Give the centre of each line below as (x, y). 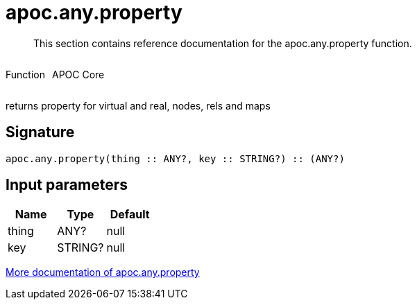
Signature (40, 132)
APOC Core (78, 74)
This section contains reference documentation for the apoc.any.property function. (223, 43)
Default (130, 215)
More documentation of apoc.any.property (103, 272)
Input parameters (67, 185)
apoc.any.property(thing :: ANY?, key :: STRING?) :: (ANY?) (175, 158)
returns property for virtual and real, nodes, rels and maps (138, 105)
